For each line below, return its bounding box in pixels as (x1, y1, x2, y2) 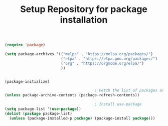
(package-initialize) (5, 79, 50, 84)
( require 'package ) (5, 43, 46, 48)
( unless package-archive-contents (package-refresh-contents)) (5, 93, 140, 98)
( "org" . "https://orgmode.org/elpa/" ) (60, 61, 144, 66)
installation (60, 14, 108, 26)
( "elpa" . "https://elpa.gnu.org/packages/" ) (60, 56, 157, 61)
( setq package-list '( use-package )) (5, 106, 81, 111)
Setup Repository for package (20, 4, 147, 15)
